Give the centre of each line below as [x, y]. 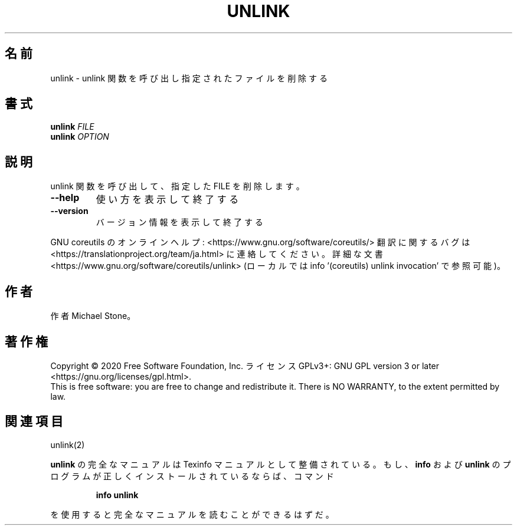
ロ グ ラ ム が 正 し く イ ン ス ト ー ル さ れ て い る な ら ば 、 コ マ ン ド [192, 476]
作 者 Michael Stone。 [93, 316]
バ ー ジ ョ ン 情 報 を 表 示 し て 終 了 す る [179, 222]
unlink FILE [72, 127]
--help [65, 198]
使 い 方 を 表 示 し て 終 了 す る [167, 200]
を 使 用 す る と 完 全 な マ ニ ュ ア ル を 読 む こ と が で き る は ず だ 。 [192, 514]
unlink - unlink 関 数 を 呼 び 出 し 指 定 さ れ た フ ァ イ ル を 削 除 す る [189, 78]
